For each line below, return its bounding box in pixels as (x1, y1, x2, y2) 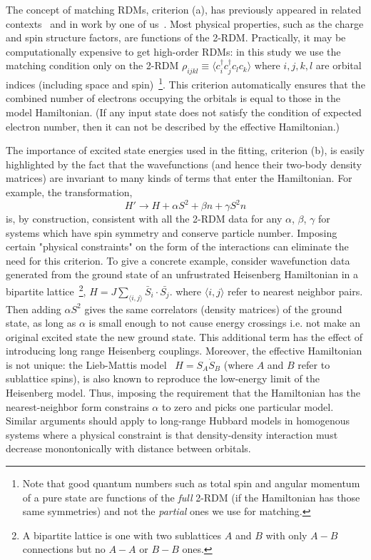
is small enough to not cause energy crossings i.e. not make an (88, 315, 360, 330)
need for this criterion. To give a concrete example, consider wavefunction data (6, 253, 350, 268)
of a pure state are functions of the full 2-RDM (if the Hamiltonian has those (22, 489, 360, 504)
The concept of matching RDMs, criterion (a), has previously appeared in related (6, 2, 362, 16)
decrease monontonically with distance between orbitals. (6, 441, 251, 456)
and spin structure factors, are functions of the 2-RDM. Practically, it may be (6, 30, 346, 45)
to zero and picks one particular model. (161, 399, 334, 414)
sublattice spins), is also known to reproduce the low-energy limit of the (6, 371, 320, 386)
